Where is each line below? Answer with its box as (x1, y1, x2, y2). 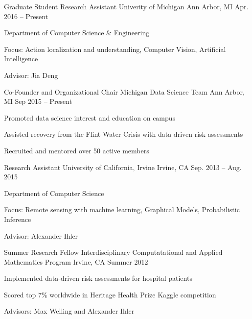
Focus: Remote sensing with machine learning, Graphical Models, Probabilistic (4, 204, 240, 215)
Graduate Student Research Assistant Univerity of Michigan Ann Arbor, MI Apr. (4, 1, 249, 11)
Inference (4, 214, 31, 224)
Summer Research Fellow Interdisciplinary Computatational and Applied (4, 247, 223, 257)
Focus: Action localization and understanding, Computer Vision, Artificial (4, 44, 226, 54)
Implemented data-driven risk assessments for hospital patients (4, 273, 192, 283)
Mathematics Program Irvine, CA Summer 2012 (4, 256, 148, 267)
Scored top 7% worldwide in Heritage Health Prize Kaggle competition (4, 289, 216, 299)
